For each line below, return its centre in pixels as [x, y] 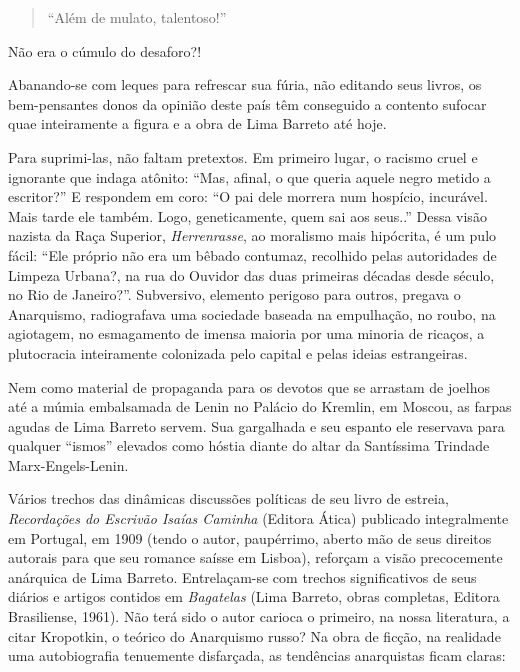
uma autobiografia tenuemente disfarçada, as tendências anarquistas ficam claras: [257, 655]
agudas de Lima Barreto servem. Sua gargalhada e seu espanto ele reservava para [256, 425]
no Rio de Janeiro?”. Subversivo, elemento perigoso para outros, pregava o [234, 294]
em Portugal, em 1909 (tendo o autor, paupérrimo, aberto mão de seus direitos [250, 537]
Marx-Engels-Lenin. [68, 464]
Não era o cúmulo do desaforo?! [105, 50]
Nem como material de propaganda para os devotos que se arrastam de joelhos [249, 386]
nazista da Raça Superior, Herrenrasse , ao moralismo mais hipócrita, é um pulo [252, 235]
